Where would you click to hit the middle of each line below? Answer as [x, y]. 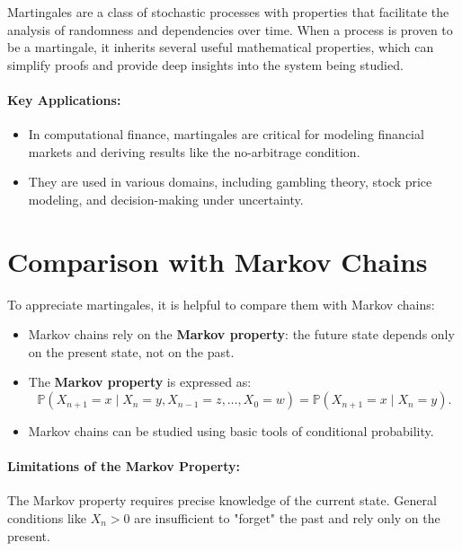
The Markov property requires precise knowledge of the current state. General [222, 500]
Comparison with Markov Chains [218, 261]
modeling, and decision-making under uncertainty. [166, 199]
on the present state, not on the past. [131, 351]
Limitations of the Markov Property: [124, 466]
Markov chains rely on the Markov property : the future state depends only [241, 334]
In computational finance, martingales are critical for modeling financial [226, 134]
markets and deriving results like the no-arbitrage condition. [194, 151]
